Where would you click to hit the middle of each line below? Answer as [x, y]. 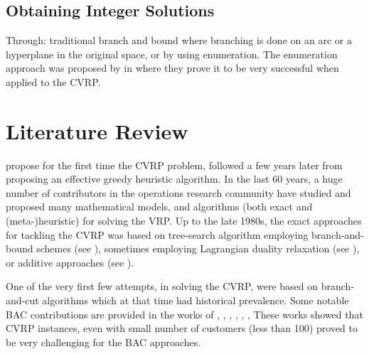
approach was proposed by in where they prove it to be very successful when [172, 68]
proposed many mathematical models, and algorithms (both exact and [159, 206]
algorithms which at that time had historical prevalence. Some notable [196, 300]
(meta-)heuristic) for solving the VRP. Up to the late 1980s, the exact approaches [184, 221]
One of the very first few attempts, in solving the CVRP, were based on [162, 286]
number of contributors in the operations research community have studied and [178, 192]
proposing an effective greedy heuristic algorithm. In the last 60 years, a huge [174, 179]
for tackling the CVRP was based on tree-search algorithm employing [157, 234]
